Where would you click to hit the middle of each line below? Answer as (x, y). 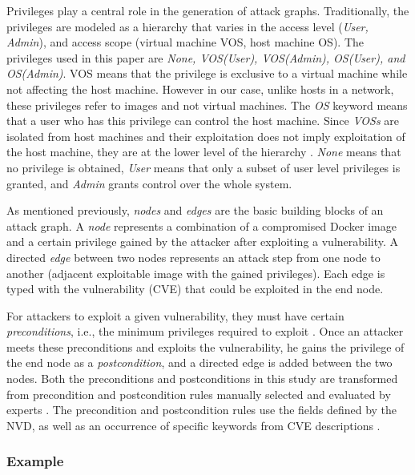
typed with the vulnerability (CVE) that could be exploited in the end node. (195, 289)
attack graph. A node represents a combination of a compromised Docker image (201, 225)
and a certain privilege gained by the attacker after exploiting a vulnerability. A (203, 242)
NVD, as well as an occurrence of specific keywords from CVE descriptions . (193, 425)
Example (35, 461)
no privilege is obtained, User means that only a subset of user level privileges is (203, 167)
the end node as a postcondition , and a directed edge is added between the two (199, 362)
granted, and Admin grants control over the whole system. (149, 183)
